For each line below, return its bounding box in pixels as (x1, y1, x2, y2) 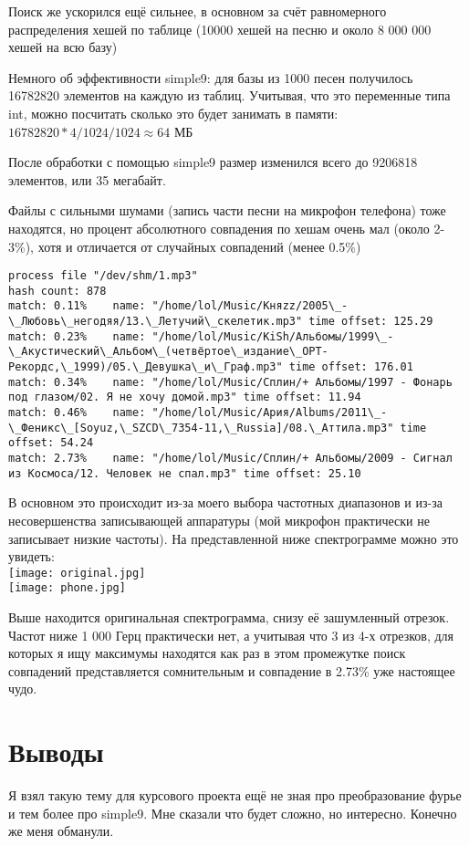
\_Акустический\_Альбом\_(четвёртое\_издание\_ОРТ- (8, 345, 328, 359)
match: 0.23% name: (8, 329, 146, 343)
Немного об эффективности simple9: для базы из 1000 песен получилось (8, 68, 413, 87)
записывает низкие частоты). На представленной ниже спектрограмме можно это (8, 528, 459, 548)
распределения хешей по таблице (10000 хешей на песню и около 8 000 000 (8, 19, 432, 38)
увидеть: (8, 547, 55, 566)
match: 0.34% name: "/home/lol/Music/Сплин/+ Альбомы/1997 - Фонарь (8, 375, 453, 389)
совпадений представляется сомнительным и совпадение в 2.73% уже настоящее (8, 661, 455, 680)
